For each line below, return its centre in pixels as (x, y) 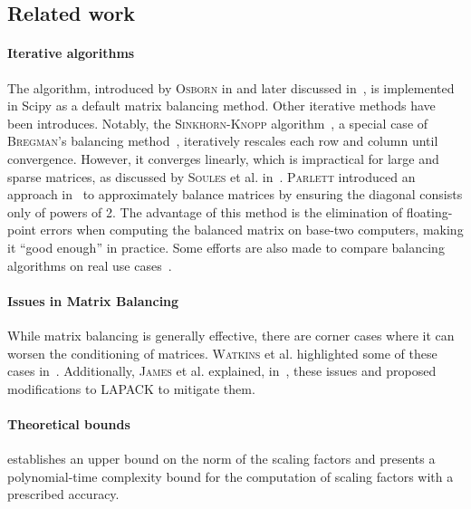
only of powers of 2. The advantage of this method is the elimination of (205, 211)
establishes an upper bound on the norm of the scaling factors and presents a (221, 459)
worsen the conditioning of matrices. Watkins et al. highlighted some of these (222, 353)
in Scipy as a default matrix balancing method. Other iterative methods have (221, 106)
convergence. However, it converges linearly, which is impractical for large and (223, 158)
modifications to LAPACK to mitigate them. (131, 388)
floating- (429, 211)
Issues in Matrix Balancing (93, 300)
